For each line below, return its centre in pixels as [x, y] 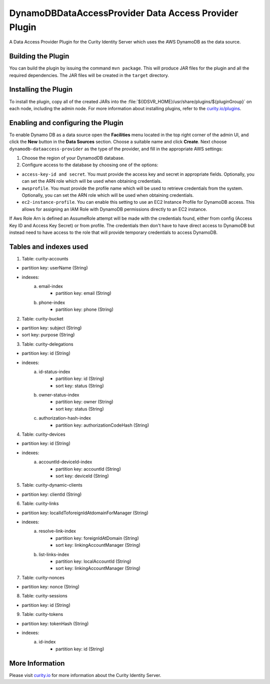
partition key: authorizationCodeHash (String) [102, 425]
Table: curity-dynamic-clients [52, 485]
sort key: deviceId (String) [82, 476]
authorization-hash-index [65, 418]
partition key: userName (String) [55, 268]
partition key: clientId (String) [52, 494]
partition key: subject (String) [52, 327]
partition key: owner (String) [84, 402]
